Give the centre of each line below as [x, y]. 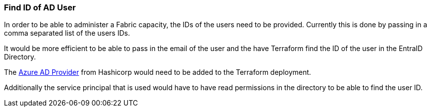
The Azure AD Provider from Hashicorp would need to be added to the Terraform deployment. [158, 72]
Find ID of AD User [40, 7]
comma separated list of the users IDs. [67, 33]
